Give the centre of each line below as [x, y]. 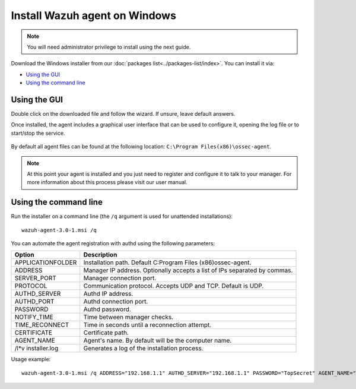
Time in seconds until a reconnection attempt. [147, 325]
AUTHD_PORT [34, 302]
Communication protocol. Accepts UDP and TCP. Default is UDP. [174, 286]
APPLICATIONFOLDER [46, 263]
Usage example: [31, 359]
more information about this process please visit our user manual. [107, 182]
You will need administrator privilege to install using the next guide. [109, 47]
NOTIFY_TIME [34, 317]
